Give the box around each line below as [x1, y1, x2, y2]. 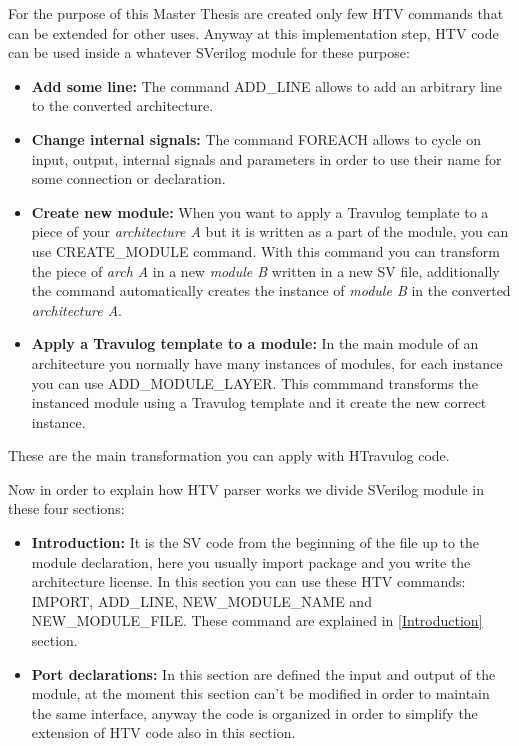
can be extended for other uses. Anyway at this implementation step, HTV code [8, 22, 499, 43]
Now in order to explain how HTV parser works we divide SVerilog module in [8, 478, 484, 499]
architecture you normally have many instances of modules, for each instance [31, 352, 503, 373]
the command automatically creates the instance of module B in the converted [31, 280, 511, 301]
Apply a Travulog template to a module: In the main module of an [31, 333, 479, 354]
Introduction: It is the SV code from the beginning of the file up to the [31, 532, 480, 553]
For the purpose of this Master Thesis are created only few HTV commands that [8, 3, 504, 23]
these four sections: [8, 498, 125, 519]
